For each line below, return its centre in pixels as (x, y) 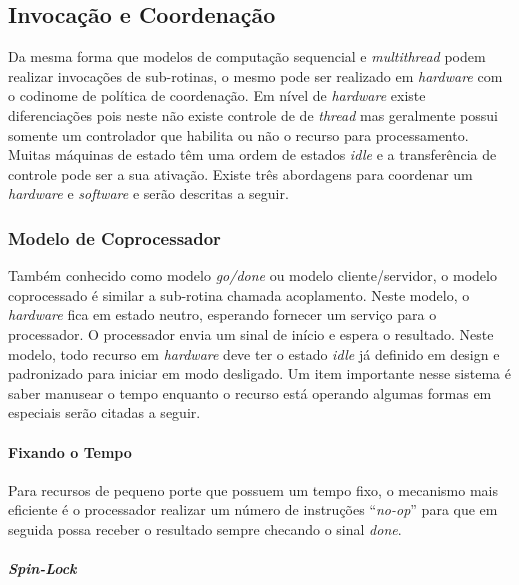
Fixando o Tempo (70, 451)
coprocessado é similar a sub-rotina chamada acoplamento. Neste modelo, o (239, 294)
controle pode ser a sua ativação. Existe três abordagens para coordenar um (240, 173)
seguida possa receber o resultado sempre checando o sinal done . (205, 528)
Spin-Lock (42, 568)
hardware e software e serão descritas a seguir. (148, 193)
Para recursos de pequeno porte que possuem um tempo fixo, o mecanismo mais (253, 489)
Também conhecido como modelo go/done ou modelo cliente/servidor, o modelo (252, 275)
